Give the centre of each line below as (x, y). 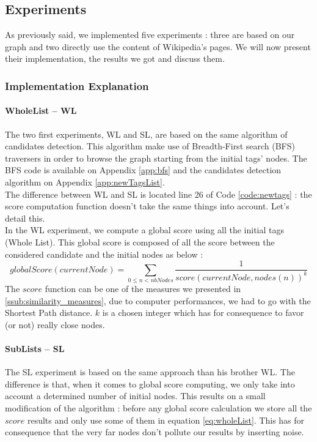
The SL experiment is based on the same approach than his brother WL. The (150, 372)
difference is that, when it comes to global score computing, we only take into (150, 384)
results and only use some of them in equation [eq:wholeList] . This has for (166, 420)
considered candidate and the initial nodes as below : (104, 254)
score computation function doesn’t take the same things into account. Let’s (147, 206)
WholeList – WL (41, 110)
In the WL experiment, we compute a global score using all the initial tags (145, 230)
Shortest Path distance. (49, 313)
